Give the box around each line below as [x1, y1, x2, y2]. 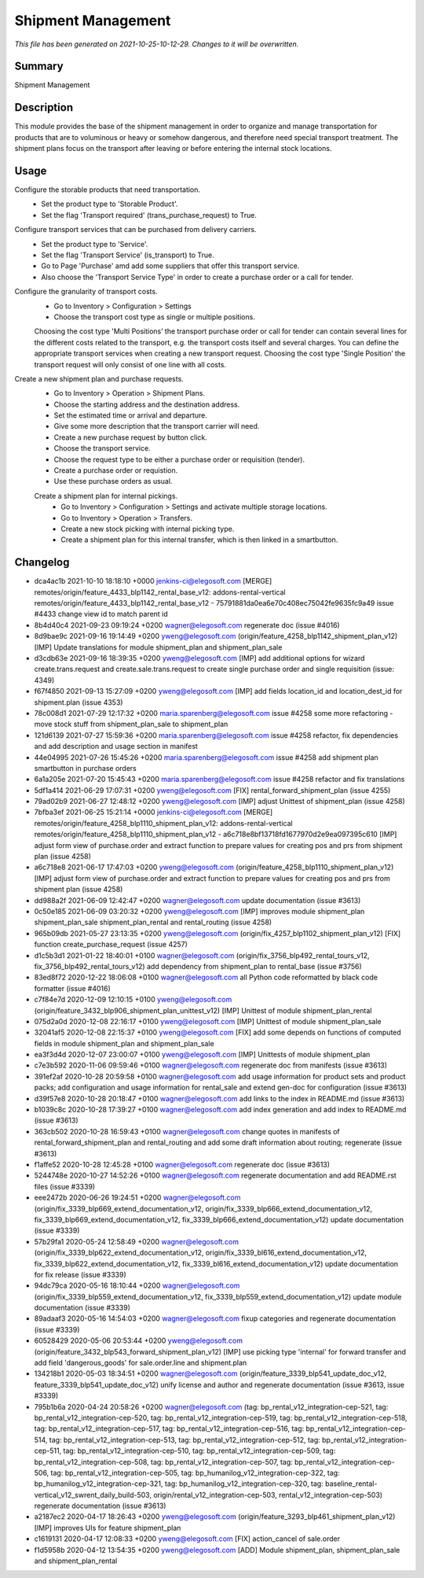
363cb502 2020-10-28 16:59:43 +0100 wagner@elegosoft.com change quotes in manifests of [34, 1126, 341, 1136]
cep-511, [34, 1446, 62, 1455]
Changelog [14, 555, 70, 570]
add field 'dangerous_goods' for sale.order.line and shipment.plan [34, 1358, 247, 1368]
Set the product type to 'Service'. [41, 239, 148, 249]
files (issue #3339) [34, 1182, 96, 1191]
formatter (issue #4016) [34, 983, 111, 993]
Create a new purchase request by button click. [53, 433, 208, 442]
